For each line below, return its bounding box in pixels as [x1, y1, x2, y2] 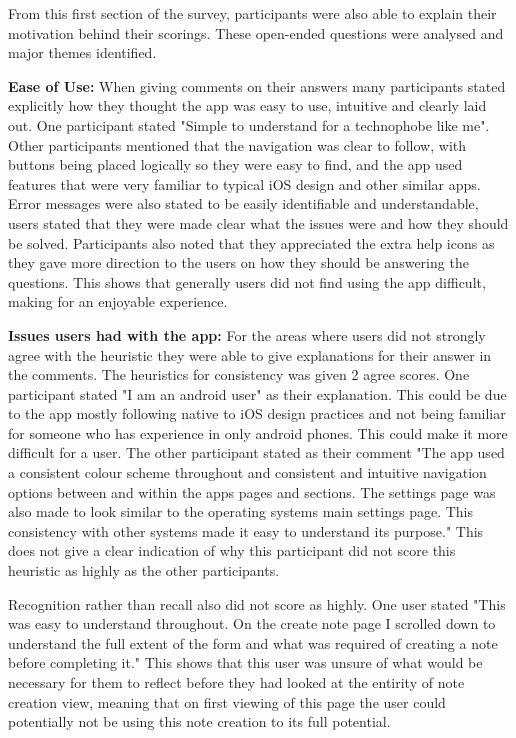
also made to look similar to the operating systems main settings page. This [8, 501, 473, 522]
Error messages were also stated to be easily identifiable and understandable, [8, 193, 479, 214]
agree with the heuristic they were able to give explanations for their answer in [8, 344, 492, 365]
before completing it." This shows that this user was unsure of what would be [8, 652, 483, 673]
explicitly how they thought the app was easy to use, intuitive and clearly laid [8, 95, 487, 116]
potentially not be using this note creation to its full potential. [8, 711, 391, 732]
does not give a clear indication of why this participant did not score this [8, 540, 456, 561]
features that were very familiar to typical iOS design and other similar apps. [8, 173, 481, 194]
